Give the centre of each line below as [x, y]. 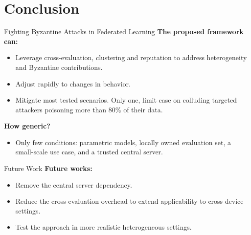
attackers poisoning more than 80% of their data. [89, 109]
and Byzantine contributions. [59, 67]
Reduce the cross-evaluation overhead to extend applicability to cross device [129, 201]
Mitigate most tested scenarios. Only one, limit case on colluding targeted [126, 100]
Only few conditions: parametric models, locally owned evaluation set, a [123, 142]
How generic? [27, 126]
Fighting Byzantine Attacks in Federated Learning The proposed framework [124, 32]
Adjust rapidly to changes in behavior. [73, 83]
